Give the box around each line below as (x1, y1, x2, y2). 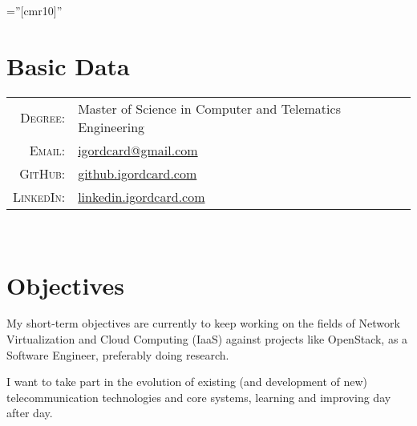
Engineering (78, 117, 145, 136)
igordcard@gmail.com (78, 140, 198, 159)
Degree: (20, 108, 66, 127)
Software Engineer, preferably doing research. (6, 346, 229, 363)
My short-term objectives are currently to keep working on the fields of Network (6, 315, 400, 332)
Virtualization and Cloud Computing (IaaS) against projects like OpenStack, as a (6, 331, 408, 348)
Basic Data (6, 49, 130, 82)
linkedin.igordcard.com (78, 187, 205, 206)
